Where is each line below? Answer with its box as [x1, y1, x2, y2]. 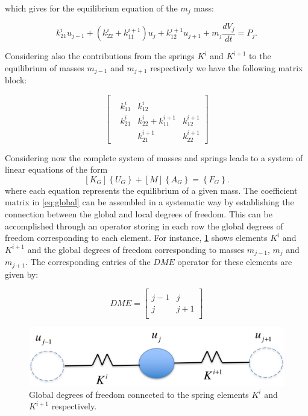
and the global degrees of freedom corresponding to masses [27, 243, 245, 255]
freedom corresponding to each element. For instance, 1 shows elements [5, 231, 268, 244]
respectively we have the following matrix [150, 61, 303, 74]
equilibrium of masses [5, 61, 84, 74]
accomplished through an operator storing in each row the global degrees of [5, 219, 283, 232]
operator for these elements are [177, 255, 292, 268]
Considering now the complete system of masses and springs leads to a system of [5, 151, 303, 164]
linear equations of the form [5, 163, 108, 176]
